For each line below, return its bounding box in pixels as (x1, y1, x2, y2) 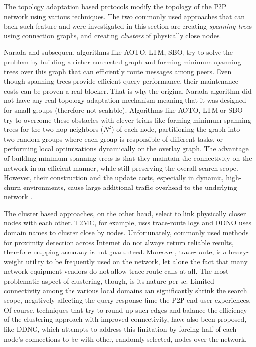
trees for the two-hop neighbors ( (4, 124, 104, 134)
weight (4, 256, 24, 266)
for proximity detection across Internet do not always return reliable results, (4, 237, 234, 247)
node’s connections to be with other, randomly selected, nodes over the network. (4, 333, 247, 344)
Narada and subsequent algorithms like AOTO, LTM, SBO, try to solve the (4, 47, 233, 57)
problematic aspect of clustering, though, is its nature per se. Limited (4, 276, 214, 286)
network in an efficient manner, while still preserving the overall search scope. (4, 162, 238, 173)
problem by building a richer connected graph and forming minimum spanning (4, 56, 241, 66)
